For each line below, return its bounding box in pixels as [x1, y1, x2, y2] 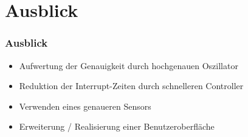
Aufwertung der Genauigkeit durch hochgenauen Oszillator [19, 59, 238, 72]
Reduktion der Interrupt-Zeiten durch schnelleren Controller [19, 79, 244, 92]
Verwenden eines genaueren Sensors [19, 99, 151, 112]
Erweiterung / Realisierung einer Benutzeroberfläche [19, 120, 215, 133]
